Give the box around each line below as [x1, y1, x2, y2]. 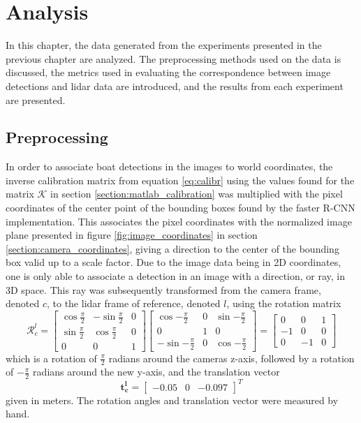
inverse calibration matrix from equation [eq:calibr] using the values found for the [6, 172, 355, 187]
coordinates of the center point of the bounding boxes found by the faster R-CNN [6, 200, 355, 215]
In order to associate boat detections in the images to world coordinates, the [6, 159, 333, 174]
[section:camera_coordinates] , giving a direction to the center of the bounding [6, 241, 339, 255]
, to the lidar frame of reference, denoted [46, 296, 221, 311]
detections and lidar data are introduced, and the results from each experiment [6, 78, 344, 93]
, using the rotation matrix [226, 296, 341, 311]
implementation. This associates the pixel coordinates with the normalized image [6, 214, 352, 228]
